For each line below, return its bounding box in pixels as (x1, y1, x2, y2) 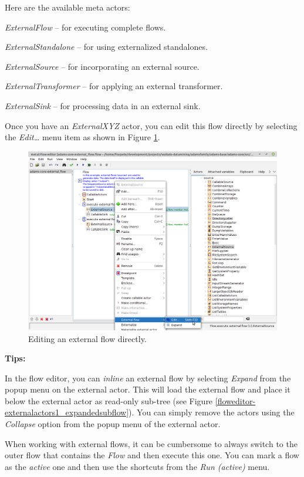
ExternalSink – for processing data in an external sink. (5, 99, 201, 111)
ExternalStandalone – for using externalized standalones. (5, 40, 208, 53)
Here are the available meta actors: (5, 1, 130, 13)
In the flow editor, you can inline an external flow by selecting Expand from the (5, 371, 291, 384)
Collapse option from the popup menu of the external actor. (5, 418, 221, 430)
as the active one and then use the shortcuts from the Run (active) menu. (5, 460, 270, 472)
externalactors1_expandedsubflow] (5, 406, 129, 418)
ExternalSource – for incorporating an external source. (5, 60, 200, 72)
